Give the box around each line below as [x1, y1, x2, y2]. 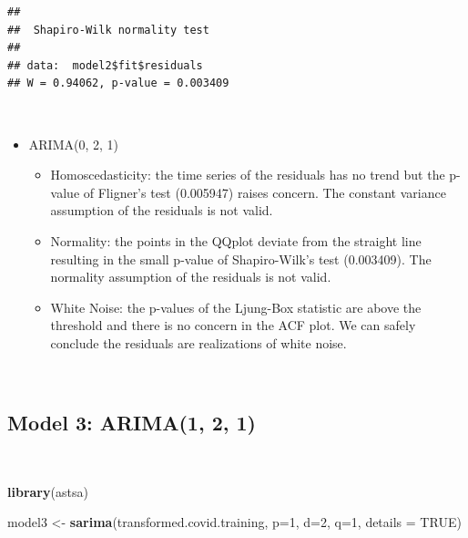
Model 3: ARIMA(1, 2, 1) [7, 409, 256, 437]
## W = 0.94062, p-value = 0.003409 [7, 77, 229, 90]
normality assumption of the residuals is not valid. [50, 267, 331, 286]
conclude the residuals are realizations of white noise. [50, 333, 347, 352]
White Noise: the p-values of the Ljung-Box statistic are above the [50, 297, 422, 316]
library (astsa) [7, 481, 88, 501]
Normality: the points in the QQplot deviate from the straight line [50, 231, 422, 250]
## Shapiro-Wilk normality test [7, 23, 209, 36]
